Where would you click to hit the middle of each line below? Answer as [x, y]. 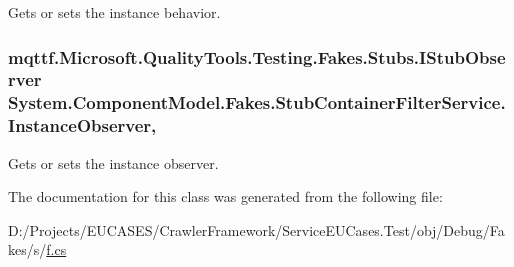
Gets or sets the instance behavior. [114, 12]
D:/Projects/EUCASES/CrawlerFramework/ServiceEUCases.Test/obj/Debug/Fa [256, 229]
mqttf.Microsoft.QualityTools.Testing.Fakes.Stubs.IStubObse [257, 56]
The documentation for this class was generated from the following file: [225, 196]
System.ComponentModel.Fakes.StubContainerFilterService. [257, 102]
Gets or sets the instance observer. [113, 162]
